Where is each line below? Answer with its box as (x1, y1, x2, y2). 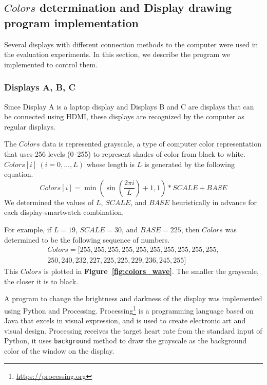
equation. (4, 169, 33, 179)
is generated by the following (144, 158, 235, 169)
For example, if (4, 224, 52, 234)
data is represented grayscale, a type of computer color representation (42, 138, 261, 149)
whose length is (86, 158, 135, 169)
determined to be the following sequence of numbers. (4, 234, 170, 245)
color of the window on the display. (4, 345, 115, 356)
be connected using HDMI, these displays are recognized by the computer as (4, 111, 244, 122)
